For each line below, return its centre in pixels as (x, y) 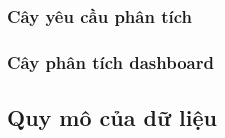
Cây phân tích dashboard (110, 61)
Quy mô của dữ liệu (112, 117)
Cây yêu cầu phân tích (99, 15)
